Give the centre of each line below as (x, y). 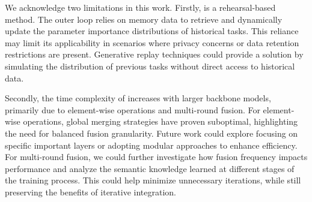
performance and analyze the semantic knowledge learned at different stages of (150, 168)
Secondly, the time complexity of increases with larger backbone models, (138, 98)
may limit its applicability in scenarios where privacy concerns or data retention (152, 42)
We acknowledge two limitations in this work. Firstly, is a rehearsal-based (140, 7)
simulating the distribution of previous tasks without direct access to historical (150, 66)
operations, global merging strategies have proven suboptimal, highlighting (161, 121)
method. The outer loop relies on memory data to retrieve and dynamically (144, 19)
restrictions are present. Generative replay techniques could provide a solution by (154, 54)
